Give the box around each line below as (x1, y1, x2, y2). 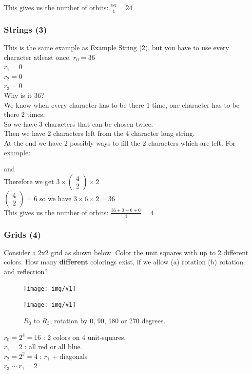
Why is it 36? (4, 90, 44, 100)
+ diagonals (52, 351, 88, 361)
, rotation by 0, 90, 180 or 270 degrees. (50, 315, 166, 325)
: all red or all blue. (24, 341, 82, 352)
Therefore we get (4, 176, 54, 186)
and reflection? (4, 266, 48, 276)
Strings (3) (4, 23, 47, 35)
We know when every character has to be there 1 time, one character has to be (4, 99, 239, 110)
